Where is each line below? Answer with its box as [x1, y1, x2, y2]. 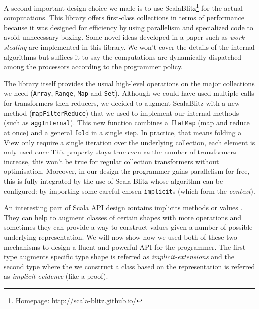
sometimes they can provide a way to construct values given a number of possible [4, 222, 253, 232]
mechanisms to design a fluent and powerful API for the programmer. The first [4, 241, 246, 252]
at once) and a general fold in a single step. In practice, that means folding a [4, 127, 242, 137]
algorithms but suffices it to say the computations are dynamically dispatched [4, 51, 242, 62]
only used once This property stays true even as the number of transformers [4, 147, 236, 157]
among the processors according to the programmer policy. [4, 61, 183, 72]
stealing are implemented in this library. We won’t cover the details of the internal [4, 42, 255, 52]
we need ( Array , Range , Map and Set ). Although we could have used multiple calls [4, 88, 254, 98]
